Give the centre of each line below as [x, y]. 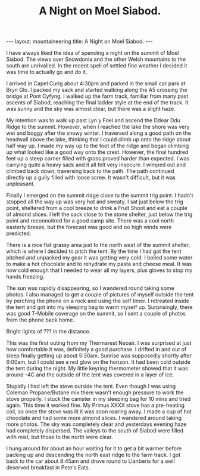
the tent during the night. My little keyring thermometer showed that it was [97, 369]
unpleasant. [21, 184]
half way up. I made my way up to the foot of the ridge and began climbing [98, 146]
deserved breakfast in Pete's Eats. [48, 468]
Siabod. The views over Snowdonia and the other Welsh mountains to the [96, 59]
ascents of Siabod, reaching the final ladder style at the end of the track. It [97, 103]
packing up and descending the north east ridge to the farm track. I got [93, 455]
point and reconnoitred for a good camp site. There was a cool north [90, 221]
